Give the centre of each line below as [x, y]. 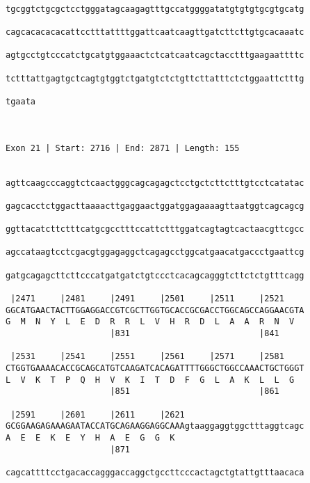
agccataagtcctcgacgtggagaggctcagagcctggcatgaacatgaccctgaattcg [155, 252]
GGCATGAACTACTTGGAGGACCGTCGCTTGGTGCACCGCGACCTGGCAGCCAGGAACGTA [155, 310]
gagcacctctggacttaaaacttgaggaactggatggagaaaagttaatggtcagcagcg [155, 206]
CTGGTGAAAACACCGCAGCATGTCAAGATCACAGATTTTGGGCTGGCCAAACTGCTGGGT [155, 368]
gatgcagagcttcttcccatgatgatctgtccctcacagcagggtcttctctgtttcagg [155, 275]
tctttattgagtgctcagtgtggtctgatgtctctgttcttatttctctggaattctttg [155, 78]
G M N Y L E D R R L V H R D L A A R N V [150, 322]
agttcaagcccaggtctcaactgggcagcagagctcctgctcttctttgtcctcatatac [155, 183]
